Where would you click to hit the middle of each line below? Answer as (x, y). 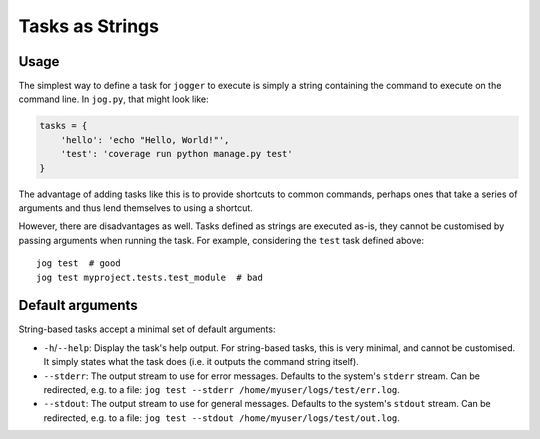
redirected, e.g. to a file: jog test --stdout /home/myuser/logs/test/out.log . (221, 417)
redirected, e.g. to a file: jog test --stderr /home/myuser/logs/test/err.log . (221, 390)
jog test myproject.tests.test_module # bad (150, 277)
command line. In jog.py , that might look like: (113, 99)
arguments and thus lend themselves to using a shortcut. (136, 207)
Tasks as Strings (89, 26)
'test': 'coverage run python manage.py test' (177, 154)
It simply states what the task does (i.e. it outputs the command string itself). (201, 362)
